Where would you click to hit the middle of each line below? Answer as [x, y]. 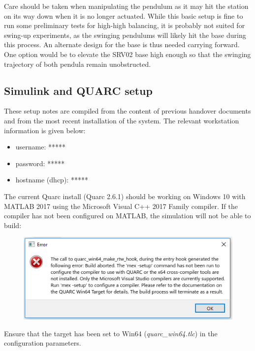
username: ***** [41, 147]
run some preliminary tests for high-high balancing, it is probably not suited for [125, 25]
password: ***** [40, 163]
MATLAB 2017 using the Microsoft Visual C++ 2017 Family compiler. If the [121, 206]
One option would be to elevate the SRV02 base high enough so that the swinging [127, 54]
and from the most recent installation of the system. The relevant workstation [122, 120]
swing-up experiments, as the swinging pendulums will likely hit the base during [125, 35]
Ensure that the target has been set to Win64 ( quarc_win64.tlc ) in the [111, 333]
